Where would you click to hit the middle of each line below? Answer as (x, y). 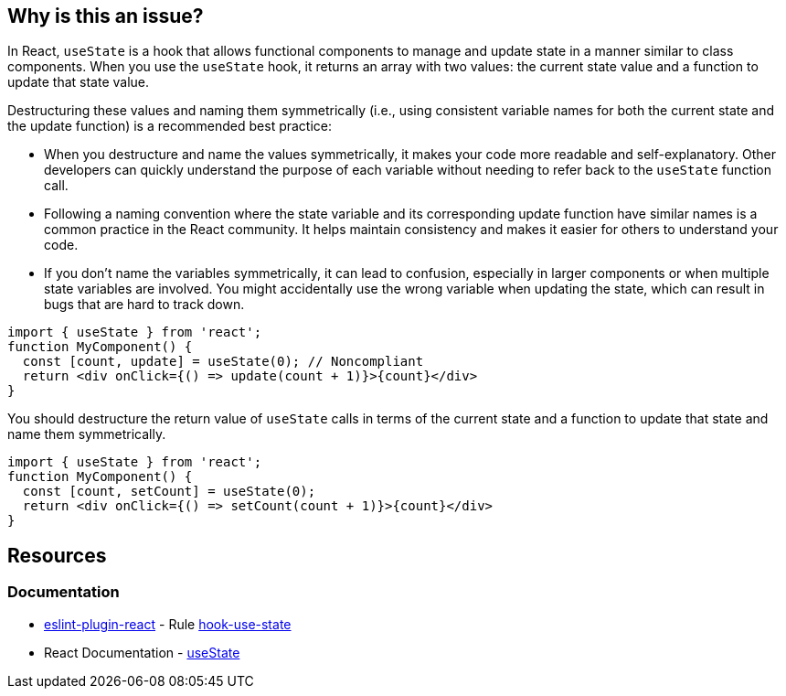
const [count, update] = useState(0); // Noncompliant (223, 362)
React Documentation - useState (142, 652)
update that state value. (79, 82)
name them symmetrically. (87, 434)
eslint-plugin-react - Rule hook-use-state (168, 624)
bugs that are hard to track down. (144, 305)
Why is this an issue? (106, 16)
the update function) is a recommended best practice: (170, 126)
